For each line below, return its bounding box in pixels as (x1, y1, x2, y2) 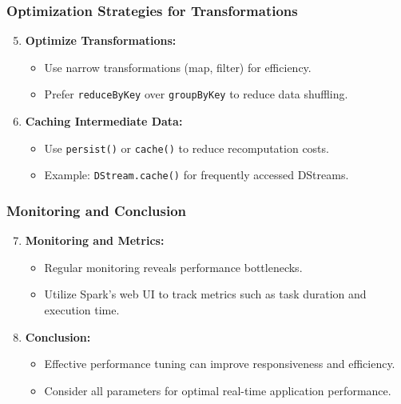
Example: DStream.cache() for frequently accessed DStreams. (44, 166, 349, 183)
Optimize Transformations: (25, 32, 177, 49)
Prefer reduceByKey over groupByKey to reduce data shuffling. (44, 86, 348, 102)
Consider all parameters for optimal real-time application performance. (44, 382, 391, 398)
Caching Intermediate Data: (25, 113, 183, 130)
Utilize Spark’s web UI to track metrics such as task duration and (44, 286, 367, 302)
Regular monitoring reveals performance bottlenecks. (44, 258, 303, 275)
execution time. (44, 301, 120, 318)
